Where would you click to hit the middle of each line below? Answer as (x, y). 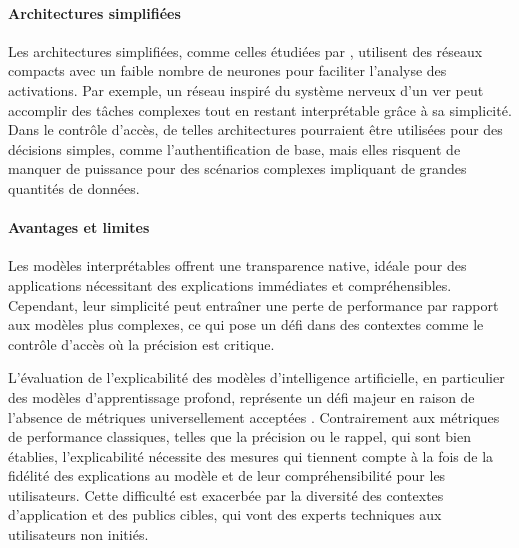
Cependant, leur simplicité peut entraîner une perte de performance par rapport (253, 304)
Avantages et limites (79, 227)
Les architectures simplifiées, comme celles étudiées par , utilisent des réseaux (245, 50)
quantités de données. (74, 187)
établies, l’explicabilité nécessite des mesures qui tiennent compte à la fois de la (251, 455)
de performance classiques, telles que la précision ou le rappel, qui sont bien (239, 436)
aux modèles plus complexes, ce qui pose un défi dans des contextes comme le (246, 324)
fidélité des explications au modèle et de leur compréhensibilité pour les (227, 475)
